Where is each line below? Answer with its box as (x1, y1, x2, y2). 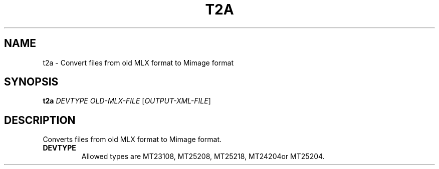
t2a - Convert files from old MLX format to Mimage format (43, 58, 234, 67)
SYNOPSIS (4, 75, 59, 88)
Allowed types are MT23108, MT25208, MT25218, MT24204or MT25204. (81, 152, 325, 161)
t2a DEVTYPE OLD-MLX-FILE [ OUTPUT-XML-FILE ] (43, 96, 211, 105)
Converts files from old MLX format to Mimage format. (43, 135, 222, 144)
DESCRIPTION (4, 113, 76, 126)
